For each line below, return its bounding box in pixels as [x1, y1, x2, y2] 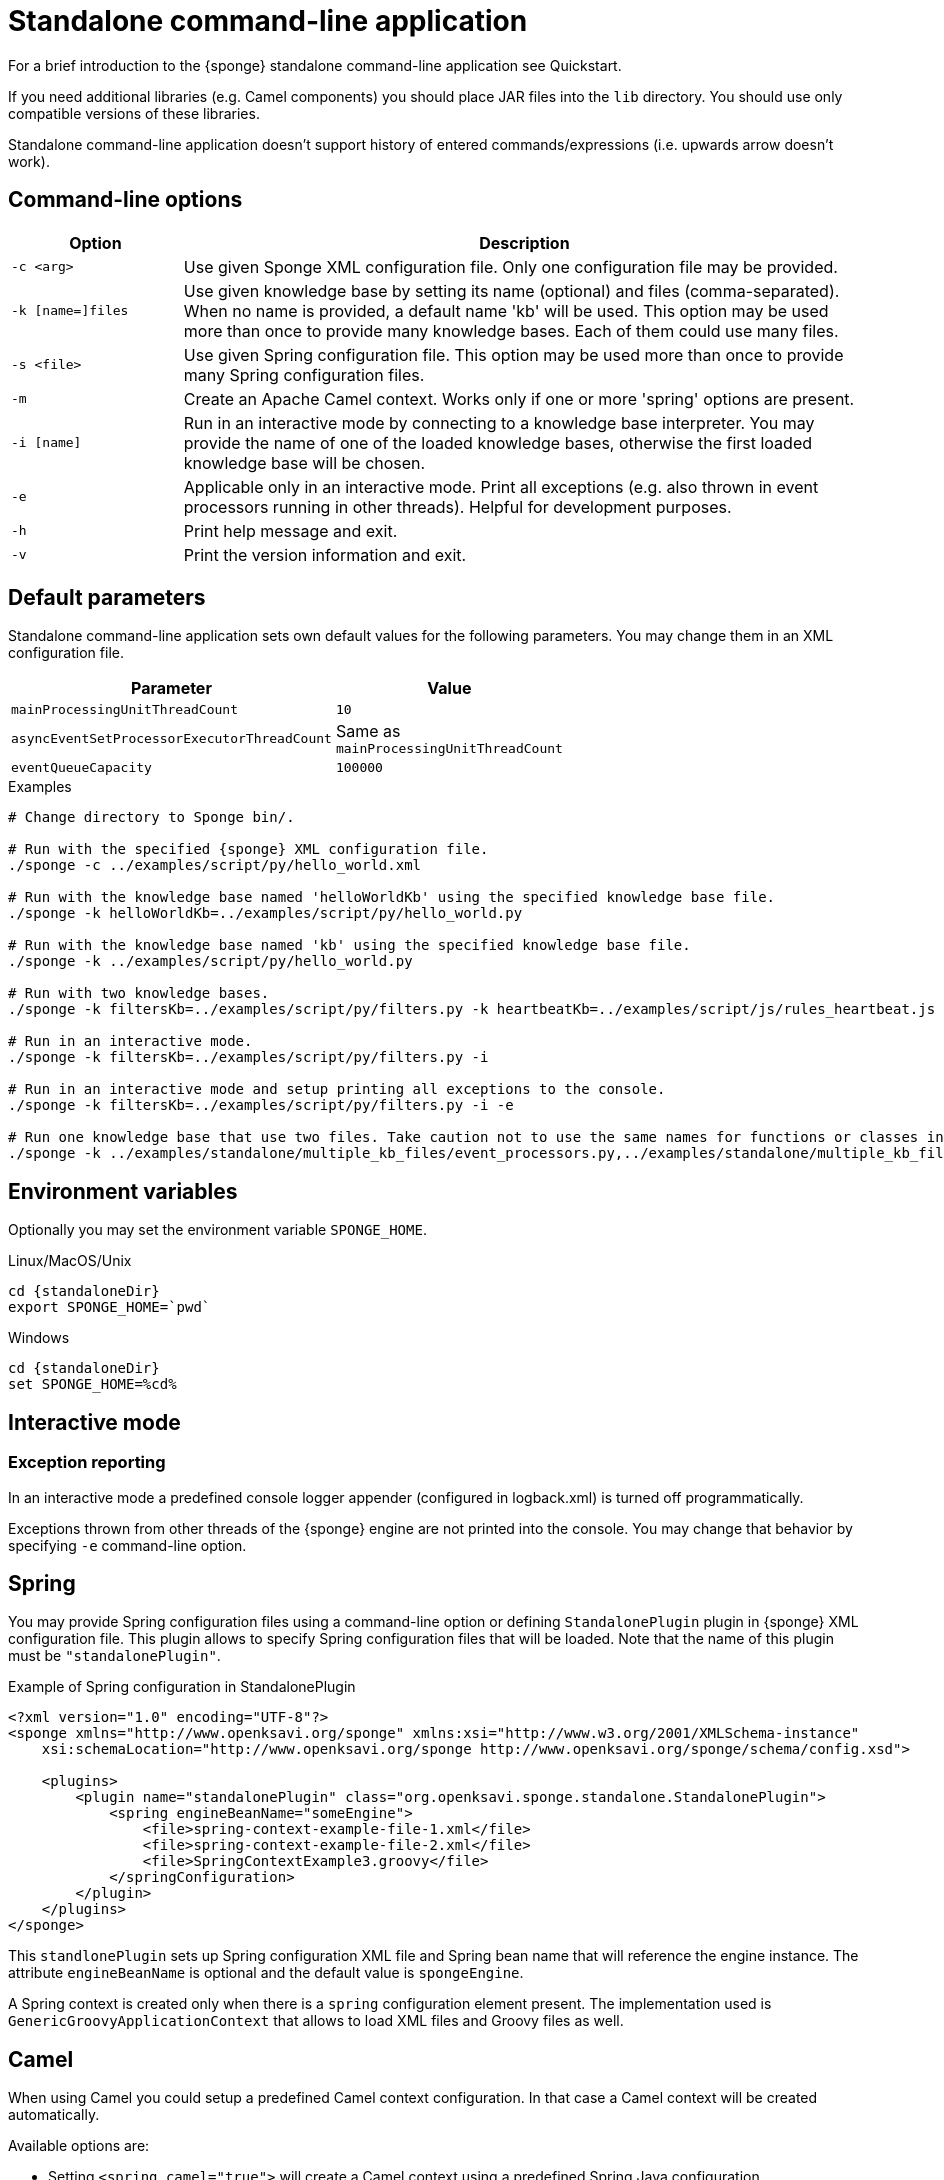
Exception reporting [8, 1452, 166, 1473]
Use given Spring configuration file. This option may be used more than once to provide [183, 344, 844, 365]
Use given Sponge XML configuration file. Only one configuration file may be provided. [183, 256, 838, 277]
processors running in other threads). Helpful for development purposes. [183, 496, 732, 517]
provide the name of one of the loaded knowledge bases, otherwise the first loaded [183, 432, 812, 453]
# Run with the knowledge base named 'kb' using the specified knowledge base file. [8, 937, 691, 954]
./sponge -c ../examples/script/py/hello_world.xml [8, 857, 422, 874]
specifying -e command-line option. [8, 1536, 247, 1554]
